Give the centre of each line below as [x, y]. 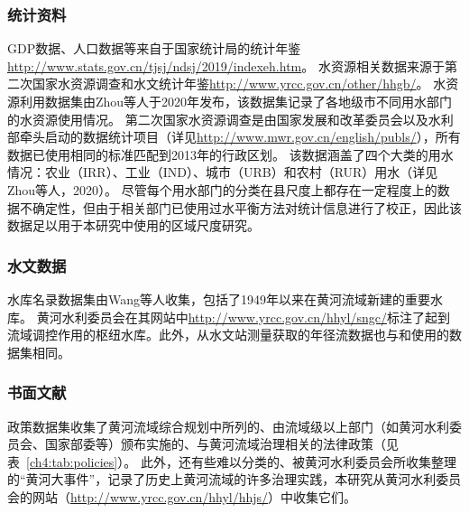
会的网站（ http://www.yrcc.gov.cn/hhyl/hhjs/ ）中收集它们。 [182, 496]
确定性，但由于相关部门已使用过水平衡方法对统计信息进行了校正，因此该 [247, 207]
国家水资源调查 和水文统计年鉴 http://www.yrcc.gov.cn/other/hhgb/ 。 [230, 84]
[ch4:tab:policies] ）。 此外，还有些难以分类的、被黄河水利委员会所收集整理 [241, 461]
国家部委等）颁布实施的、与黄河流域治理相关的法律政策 [209, 444]
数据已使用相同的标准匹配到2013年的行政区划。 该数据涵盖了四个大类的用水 [230, 154]
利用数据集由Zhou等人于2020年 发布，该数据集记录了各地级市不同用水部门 [236, 101]
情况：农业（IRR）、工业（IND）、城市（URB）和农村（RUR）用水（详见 [223, 172]
